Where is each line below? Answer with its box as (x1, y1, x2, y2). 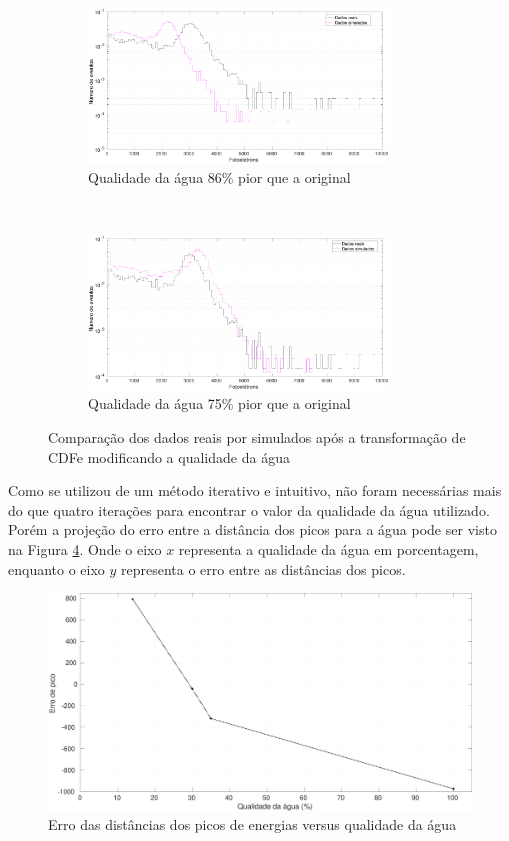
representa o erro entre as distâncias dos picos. (121, 558, 406, 579)
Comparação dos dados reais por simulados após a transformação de (48, 427, 466, 447)
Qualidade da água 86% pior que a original (88, 166, 351, 187)
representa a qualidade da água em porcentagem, (178, 538, 479, 559)
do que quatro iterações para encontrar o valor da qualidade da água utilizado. (8, 499, 490, 520)
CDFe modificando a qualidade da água (48, 446, 290, 467)
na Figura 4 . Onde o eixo (8, 538, 162, 559)
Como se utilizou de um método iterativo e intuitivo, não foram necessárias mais (8, 480, 502, 501)
